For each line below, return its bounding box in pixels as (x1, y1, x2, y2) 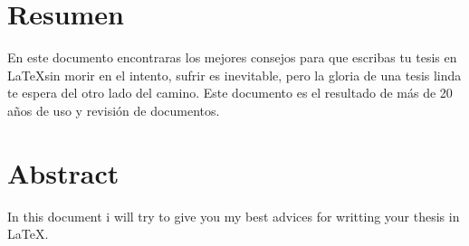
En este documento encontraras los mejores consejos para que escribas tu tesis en (7, 48, 457, 67)
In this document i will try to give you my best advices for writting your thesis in (7, 206, 460, 225)
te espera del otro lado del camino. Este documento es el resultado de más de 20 (7, 83, 453, 102)
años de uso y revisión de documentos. (7, 100, 220, 119)
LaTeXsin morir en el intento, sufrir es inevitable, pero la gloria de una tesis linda (7, 65, 462, 84)
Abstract (7, 154, 120, 191)
